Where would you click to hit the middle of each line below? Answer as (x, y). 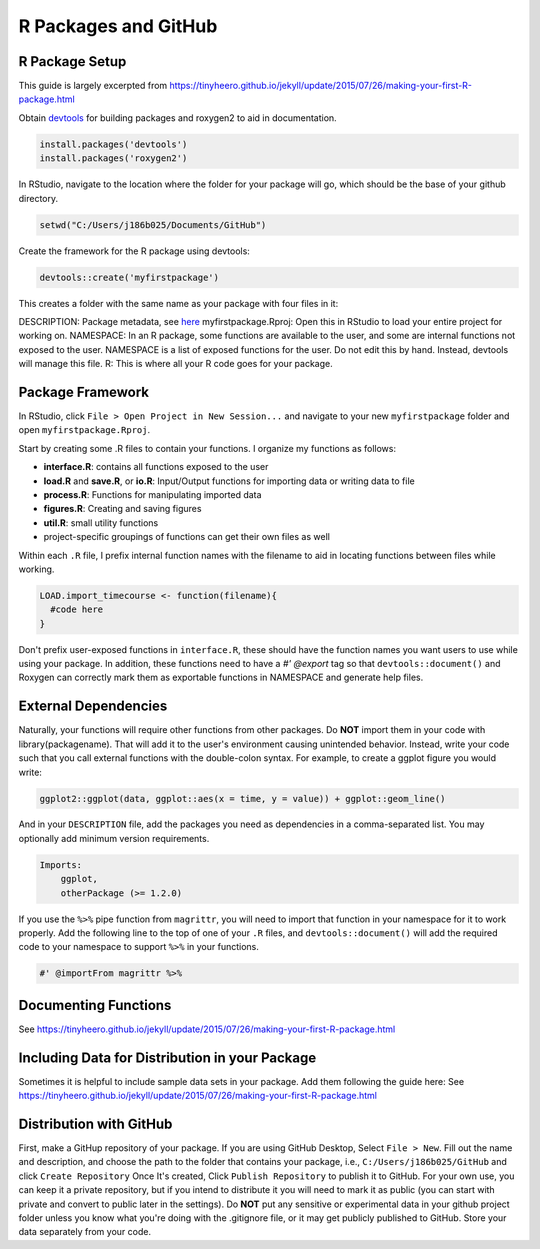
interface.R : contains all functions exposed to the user (156, 467)
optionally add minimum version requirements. (114, 838)
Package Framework (84, 391)
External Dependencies (93, 706)
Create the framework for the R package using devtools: (134, 251)
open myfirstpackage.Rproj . (84, 430)
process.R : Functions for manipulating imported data (152, 494)
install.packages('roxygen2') (113, 158)
